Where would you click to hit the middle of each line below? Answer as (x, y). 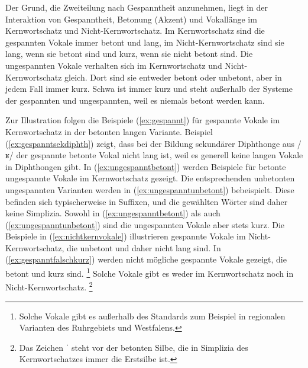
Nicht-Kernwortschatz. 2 (49, 286)
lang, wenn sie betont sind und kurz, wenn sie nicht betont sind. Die (129, 54)
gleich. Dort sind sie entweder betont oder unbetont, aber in (173, 77)
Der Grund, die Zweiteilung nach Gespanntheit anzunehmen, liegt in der (137, 7)
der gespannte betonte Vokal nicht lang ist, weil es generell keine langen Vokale (160, 155)
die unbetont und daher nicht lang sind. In (144, 247)
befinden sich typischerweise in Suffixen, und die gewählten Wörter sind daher (147, 201)
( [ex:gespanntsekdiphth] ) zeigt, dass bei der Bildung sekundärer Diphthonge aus (150, 143)
